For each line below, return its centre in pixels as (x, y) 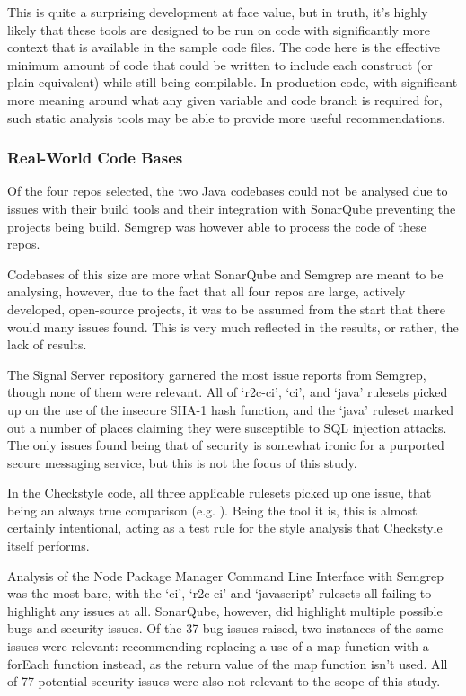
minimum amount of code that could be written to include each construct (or (220, 64)
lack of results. (47, 344)
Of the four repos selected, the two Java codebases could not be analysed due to (228, 191)
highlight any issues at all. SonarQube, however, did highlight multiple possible (225, 610)
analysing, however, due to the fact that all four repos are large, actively (207, 291)
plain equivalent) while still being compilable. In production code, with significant (233, 82)
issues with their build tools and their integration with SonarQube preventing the (232, 208)
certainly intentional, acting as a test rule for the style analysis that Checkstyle (225, 528)
